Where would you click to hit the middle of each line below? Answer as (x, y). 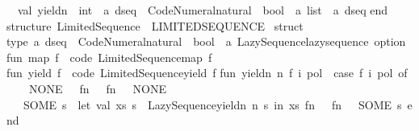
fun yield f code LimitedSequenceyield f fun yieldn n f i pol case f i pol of (207, 73)
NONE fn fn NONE (97, 88)
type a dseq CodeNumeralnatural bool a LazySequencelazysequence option (206, 41)
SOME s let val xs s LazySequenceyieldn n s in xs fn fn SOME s (212, 104)
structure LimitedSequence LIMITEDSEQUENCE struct (155, 25)
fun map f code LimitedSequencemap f (109, 57)
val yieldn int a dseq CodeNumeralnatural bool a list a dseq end (203, 10)
